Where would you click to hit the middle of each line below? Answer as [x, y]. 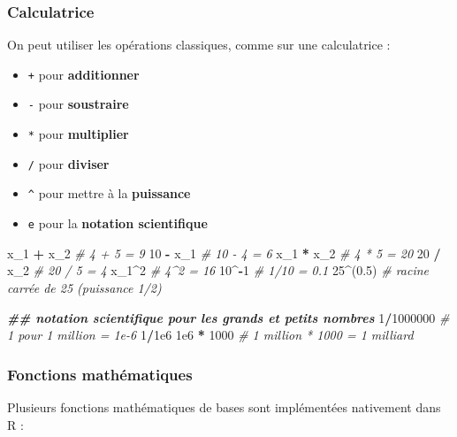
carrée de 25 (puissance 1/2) [84, 287]
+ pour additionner [84, 74]
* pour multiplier [78, 134]
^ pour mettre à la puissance [109, 193]
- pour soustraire [78, 104]
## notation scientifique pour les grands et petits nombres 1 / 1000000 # [228, 317]
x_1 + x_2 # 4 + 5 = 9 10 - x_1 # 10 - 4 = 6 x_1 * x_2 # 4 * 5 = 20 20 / [224, 253]
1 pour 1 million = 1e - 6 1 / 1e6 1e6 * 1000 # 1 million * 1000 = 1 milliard [210, 335]
